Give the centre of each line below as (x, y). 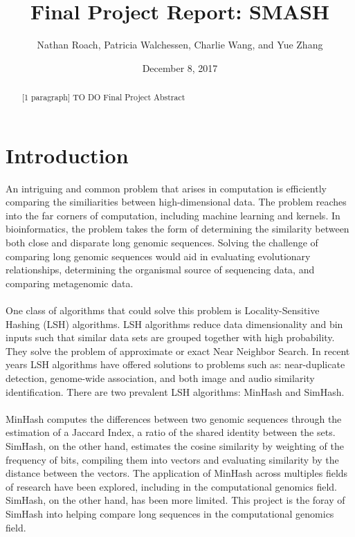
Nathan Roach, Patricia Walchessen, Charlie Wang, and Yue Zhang (180, 45)
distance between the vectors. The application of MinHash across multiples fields (177, 473)
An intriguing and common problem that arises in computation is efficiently (166, 188)
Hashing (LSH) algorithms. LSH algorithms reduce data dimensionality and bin (174, 324)
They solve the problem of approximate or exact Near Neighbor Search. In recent (178, 351)
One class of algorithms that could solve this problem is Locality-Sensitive (163, 310)
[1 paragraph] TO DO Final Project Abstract (103, 97)
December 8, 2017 (180, 67)
